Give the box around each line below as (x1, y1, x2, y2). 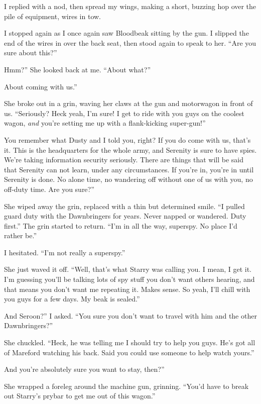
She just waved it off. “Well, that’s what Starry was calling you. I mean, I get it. (4, 264, 252, 274)
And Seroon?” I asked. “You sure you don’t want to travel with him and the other (4, 310, 257, 321)
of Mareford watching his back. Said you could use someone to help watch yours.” (4, 347, 254, 357)
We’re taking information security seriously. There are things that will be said (4, 154, 244, 165)
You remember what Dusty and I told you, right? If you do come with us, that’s (4, 134, 251, 145)
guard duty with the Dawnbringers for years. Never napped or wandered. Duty (4, 211, 246, 221)
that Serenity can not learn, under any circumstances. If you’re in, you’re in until (4, 164, 254, 174)
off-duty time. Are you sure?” (4, 183, 94, 194)
